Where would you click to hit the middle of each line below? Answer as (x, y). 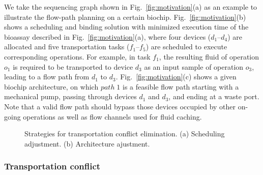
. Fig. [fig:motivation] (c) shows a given (176, 77)
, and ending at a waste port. (214, 96)
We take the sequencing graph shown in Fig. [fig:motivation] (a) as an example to (131, 7)
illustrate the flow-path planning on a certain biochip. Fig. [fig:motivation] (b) (125, 17)
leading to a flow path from (47, 77)
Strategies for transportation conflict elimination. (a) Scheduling (125, 134)
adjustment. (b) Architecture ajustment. (87, 143)
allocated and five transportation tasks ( (67, 47)
